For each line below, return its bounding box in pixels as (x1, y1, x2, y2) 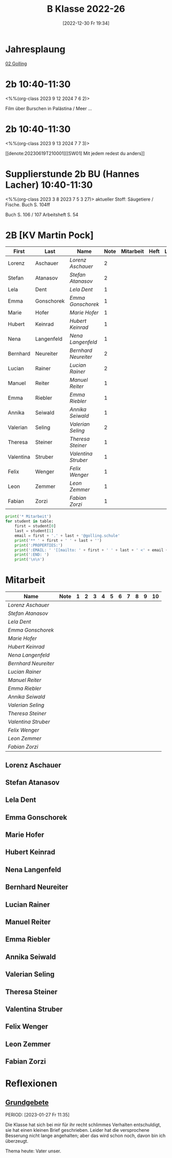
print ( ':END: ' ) (14, 552, 50, 557)
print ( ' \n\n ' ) (14, 557, 45, 562)
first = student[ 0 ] (14, 524, 56, 529)
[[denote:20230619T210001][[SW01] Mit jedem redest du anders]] (5, 150, 145, 156)
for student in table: (5, 519, 54, 524)
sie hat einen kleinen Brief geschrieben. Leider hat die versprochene (5, 1127, 150, 1133)
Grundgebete (5, 1098, 49, 1107)
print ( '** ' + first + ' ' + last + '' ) (14, 538, 102, 543)
